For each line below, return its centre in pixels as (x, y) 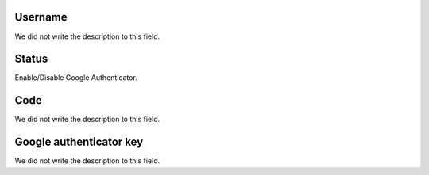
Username (41, 17)
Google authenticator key (79, 142)
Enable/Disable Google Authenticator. (76, 78)
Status (31, 59)
